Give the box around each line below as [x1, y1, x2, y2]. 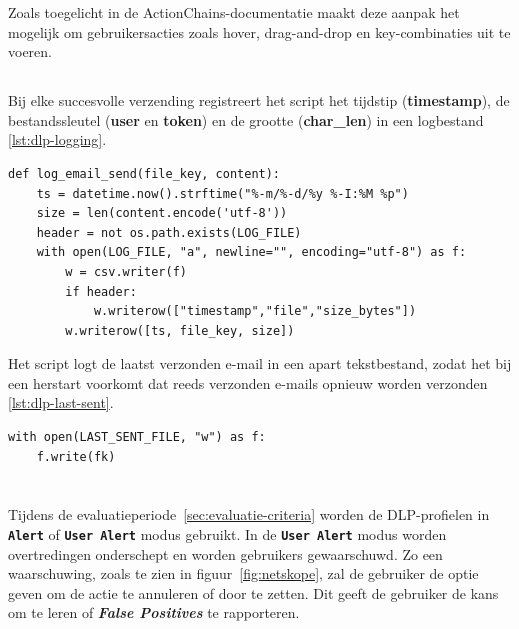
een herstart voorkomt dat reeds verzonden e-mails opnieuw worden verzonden [8, 372, 488, 393]
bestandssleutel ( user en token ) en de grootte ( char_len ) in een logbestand [8, 109, 484, 130]
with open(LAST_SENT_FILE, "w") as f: [8, 430, 266, 445]
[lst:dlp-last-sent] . [8, 392, 114, 413]
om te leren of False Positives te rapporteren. [8, 602, 300, 623]
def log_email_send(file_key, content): [8, 166, 281, 181]
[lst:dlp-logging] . [8, 129, 107, 150]
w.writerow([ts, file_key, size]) [65, 323, 295, 338]
